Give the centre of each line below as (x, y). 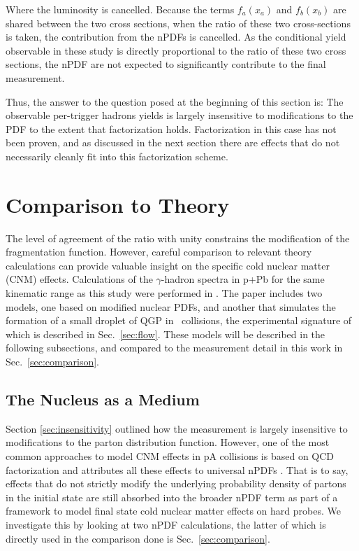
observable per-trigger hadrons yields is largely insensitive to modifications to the (179, 115)
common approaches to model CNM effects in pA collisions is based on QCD (170, 455)
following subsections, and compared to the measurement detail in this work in (174, 348)
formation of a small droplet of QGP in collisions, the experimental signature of (179, 320)
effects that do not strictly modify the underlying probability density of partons (176, 483)
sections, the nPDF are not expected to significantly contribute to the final (166, 64)
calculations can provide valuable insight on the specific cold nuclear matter (168, 265)
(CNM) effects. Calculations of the (79, 279)
